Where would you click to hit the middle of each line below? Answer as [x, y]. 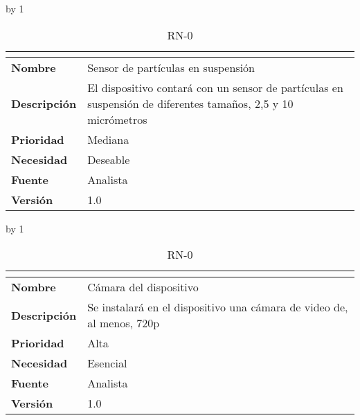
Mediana [108, 139]
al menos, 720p [124, 323]
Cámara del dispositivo [143, 287]
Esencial [107, 363]
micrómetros [117, 119]
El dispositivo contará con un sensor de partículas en [215, 87]
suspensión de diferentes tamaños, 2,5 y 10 [190, 103]
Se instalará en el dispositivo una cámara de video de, [218, 307]
